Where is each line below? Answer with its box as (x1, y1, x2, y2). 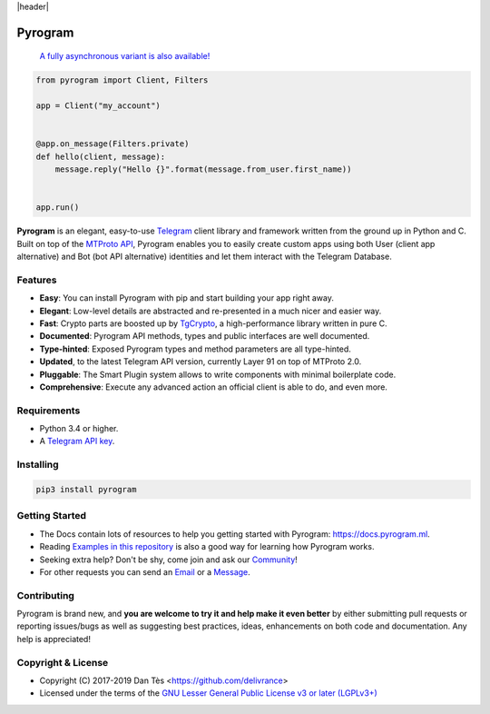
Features (16, 273, 57, 286)
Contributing (16, 589, 74, 601)
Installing (16, 459, 59, 471)
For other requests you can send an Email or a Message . (39, 566, 251, 577)
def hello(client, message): (35, 151, 166, 162)
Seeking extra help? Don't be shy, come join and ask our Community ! (39, 554, 299, 565)
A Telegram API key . (39, 436, 115, 447)
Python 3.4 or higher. (39, 423, 119, 434)
